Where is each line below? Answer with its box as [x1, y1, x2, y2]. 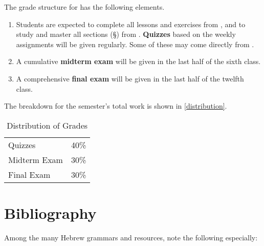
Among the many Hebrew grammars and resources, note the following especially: [4, 232, 258, 242]
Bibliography [4, 202, 97, 223]
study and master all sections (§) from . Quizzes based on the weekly [16, 29, 236, 39]
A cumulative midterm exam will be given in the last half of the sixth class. [16, 56, 261, 67]
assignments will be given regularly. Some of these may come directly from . [16, 38, 254, 49]
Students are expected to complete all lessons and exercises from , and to [16, 18, 246, 29]
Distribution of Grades [7, 119, 88, 131]
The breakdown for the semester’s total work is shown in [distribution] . [4, 100, 227, 111]
